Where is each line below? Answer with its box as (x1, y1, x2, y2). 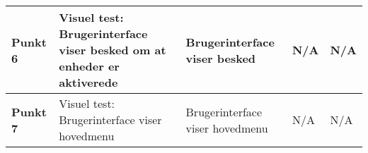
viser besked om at (59, 42, 166, 58)
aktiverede (59, 74, 118, 90)
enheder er (59, 58, 120, 74)
